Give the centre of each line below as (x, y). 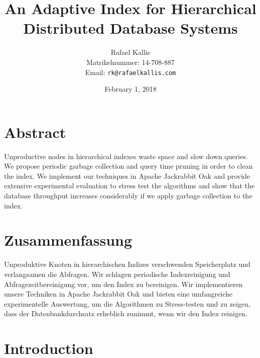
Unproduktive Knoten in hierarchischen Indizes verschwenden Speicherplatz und (127, 264)
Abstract (35, 132)
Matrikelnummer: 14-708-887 (131, 62)
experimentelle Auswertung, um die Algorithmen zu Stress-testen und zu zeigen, (127, 303)
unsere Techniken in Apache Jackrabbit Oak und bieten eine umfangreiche (118, 294)
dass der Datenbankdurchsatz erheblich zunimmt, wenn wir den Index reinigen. (126, 313)
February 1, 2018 (131, 89)
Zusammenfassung (68, 240)
